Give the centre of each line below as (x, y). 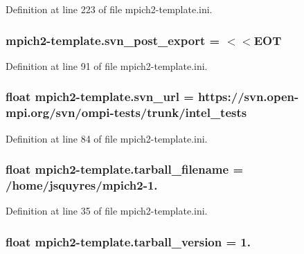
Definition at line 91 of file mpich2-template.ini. (107, 65)
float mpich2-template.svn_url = (100, 97)
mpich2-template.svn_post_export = (113, 40)
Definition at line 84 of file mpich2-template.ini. (107, 138)
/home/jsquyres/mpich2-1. (82, 184)
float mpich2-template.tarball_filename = (125, 169)
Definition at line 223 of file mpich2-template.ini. (109, 9)
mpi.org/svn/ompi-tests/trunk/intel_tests (126, 112)
